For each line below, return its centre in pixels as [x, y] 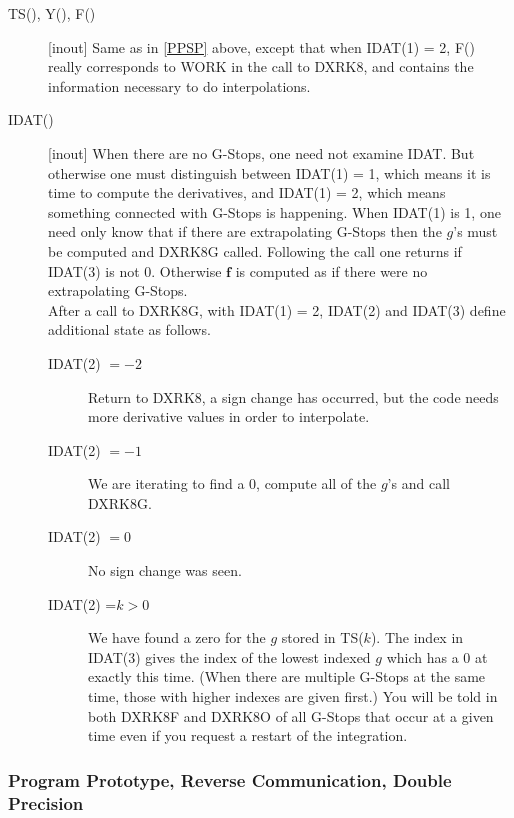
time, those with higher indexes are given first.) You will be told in [293, 696]
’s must [475, 231]
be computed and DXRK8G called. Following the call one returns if [255, 250]
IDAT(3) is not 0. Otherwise [135, 270]
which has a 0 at [437, 656]
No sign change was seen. [165, 570]
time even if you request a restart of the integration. [248, 735]
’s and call [418, 483]
